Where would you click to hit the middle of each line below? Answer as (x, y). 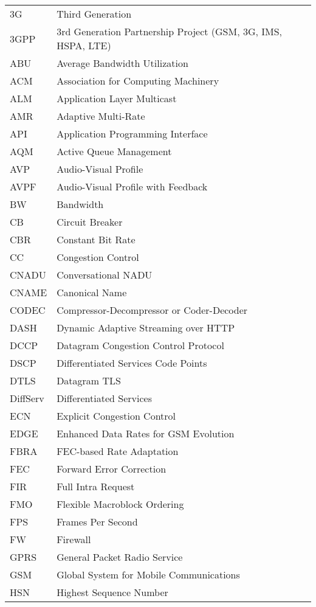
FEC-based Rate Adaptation (118, 451)
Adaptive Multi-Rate (101, 116)
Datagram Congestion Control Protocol (140, 345)
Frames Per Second (97, 522)
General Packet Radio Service (120, 557)
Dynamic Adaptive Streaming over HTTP (146, 328)
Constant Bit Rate (96, 239)
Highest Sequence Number (112, 592)
